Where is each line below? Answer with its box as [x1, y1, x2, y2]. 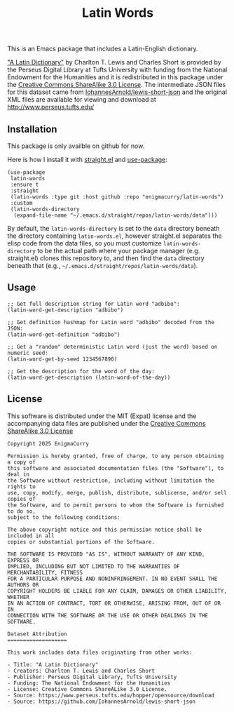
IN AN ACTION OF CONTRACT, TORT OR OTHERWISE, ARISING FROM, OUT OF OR [7, 600, 221, 607]
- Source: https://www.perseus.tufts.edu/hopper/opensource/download [7, 692, 215, 699]
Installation [7, 123, 57, 135]
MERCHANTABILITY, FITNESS [7, 569, 83, 576]
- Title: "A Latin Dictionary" [7, 661, 99, 668]
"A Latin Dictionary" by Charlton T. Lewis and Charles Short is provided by [7, 58, 222, 67]
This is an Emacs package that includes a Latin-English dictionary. [7, 44, 198, 53]
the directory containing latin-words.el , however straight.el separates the [7, 231, 222, 240]
